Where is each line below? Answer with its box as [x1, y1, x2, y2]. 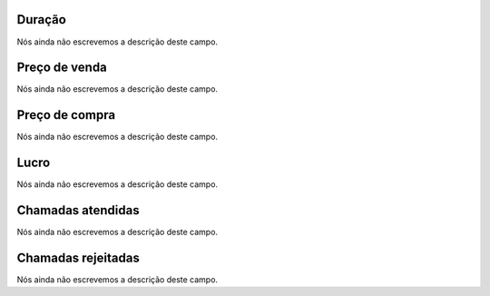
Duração [16, 12, 67, 27]
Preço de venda [16, 60, 108, 75]
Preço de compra [16, 107, 116, 123]
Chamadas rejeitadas [16, 250, 140, 265]
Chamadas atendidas [16, 202, 140, 218]
